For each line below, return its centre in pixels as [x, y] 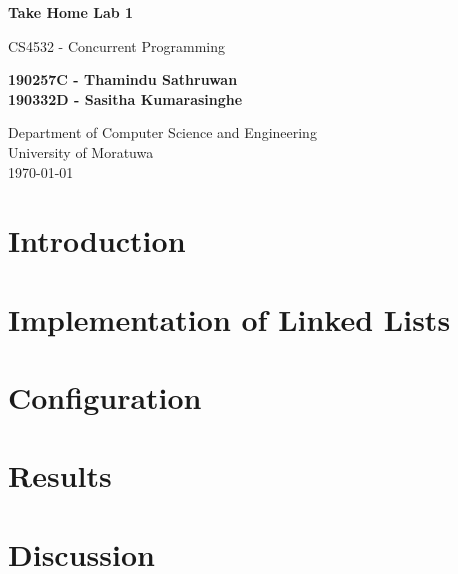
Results [60, 475]
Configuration [105, 397]
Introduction [97, 240]
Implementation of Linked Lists [229, 318]
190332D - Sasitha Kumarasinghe [125, 98]
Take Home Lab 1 [71, 12]
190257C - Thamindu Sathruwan [123, 79]
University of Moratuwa [81, 151]
